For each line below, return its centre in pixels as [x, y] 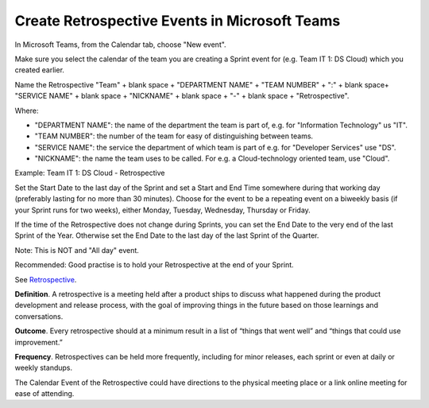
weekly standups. [44, 368]
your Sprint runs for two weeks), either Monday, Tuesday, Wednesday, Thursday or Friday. [163, 210]
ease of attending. [44, 394]
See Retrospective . [46, 279]
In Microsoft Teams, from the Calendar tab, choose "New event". [120, 45]
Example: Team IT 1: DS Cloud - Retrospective [90, 173]
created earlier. [40, 70]
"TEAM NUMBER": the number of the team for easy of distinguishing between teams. [174, 136]
